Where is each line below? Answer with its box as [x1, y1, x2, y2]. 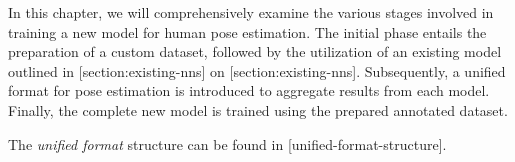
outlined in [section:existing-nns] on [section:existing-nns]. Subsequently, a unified [8, 60, 506, 81]
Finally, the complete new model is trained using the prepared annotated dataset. [8, 99, 508, 120]
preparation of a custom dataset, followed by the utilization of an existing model [8, 41, 502, 62]
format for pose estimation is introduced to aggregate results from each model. [8, 80, 490, 101]
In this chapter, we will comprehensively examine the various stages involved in [8, 2, 494, 22]
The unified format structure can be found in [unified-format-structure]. [8, 133, 447, 154]
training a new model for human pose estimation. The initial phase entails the [8, 21, 487, 42]
